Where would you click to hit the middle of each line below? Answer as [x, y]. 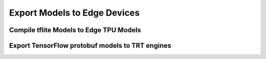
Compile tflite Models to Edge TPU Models [75, 30]
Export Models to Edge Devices [74, 13]
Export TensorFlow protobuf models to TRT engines [90, 46]
